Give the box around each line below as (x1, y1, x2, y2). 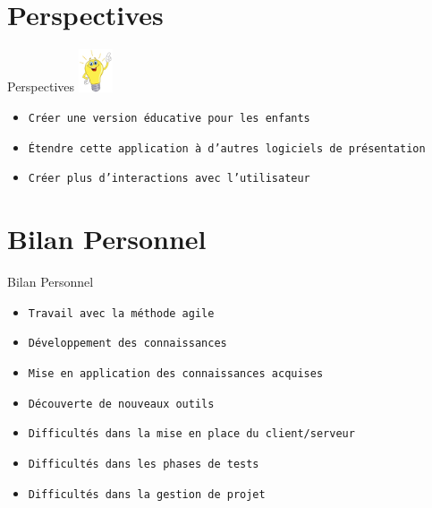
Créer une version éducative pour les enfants (28, 112, 310, 125)
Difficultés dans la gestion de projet (28, 487, 266, 501)
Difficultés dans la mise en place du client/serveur (28, 427, 355, 441)
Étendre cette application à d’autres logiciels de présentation (28, 142, 426, 155)
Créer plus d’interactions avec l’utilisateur (28, 172, 310, 185)
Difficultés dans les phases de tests (28, 458, 259, 471)
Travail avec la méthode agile (28, 306, 215, 320)
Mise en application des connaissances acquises (28, 367, 324, 381)
